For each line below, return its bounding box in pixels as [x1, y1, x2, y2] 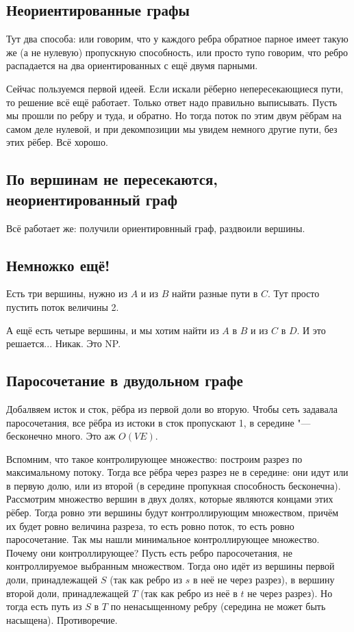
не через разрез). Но [247, 585, 333, 600]
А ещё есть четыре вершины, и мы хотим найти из [6, 323, 219, 337]
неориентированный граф [6, 188, 178, 210]
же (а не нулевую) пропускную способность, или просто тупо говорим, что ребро [6, 45, 349, 59]
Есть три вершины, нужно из [6, 286, 127, 301]
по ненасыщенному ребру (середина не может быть [110, 599, 326, 614]
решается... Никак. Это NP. [6, 336, 121, 351]
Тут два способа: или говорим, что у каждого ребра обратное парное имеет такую [6, 31, 349, 46]
